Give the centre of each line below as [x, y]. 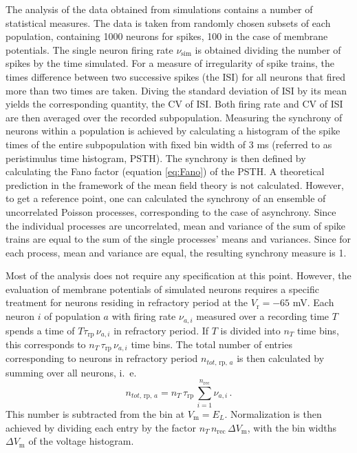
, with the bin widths [292, 427]
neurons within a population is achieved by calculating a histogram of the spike [173, 131]
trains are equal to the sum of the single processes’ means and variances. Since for [178, 239]
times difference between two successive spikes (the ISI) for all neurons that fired [176, 76]
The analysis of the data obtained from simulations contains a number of [159, 9]
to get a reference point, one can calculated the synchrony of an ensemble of [166, 198]
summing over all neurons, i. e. [71, 372]
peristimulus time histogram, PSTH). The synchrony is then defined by [156, 158]
